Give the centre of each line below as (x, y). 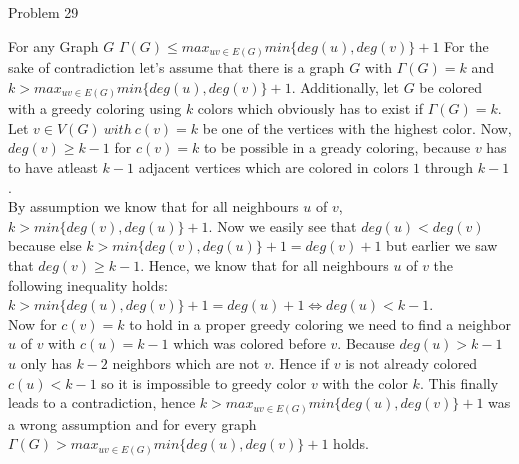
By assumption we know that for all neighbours (153, 206)
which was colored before (249, 343)
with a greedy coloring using (95, 108)
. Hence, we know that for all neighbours (264, 264)
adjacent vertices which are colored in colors (273, 167)
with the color (365, 382)
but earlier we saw (442, 245)
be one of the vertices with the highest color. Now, (357, 127)
